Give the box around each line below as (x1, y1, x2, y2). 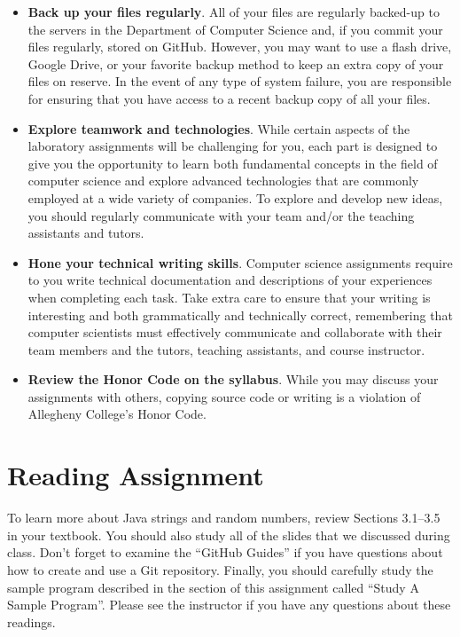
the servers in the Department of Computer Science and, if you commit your (27, 20, 443, 38)
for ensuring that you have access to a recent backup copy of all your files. (27, 89, 431, 107)
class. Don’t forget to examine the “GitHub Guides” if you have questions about (7, 543, 443, 562)
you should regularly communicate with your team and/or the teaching (27, 206, 415, 224)
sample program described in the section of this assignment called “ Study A (7, 578, 419, 596)
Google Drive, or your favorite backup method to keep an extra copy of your (27, 54, 444, 73)
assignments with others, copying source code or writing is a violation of (27, 387, 421, 405)
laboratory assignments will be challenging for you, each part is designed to (27, 137, 438, 155)
